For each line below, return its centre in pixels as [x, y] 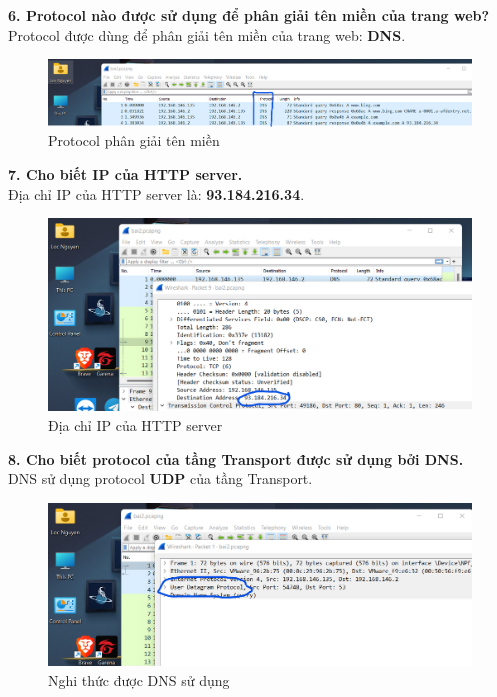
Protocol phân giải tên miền [134, 140]
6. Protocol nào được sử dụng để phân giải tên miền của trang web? [249, 15]
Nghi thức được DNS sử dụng [139, 679]
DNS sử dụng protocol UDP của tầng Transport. [160, 478]
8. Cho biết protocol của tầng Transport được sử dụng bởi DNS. [236, 458]
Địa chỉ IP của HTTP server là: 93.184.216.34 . [156, 193]
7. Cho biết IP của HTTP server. [125, 173]
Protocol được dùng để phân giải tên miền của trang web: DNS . [207, 34]
